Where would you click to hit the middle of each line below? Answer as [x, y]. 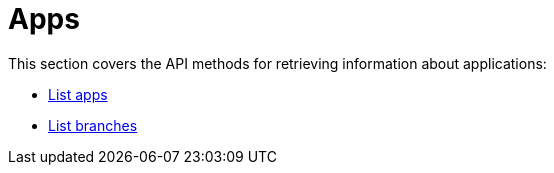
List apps [78, 94]
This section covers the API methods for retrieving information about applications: [277, 63]
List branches [93, 125]
